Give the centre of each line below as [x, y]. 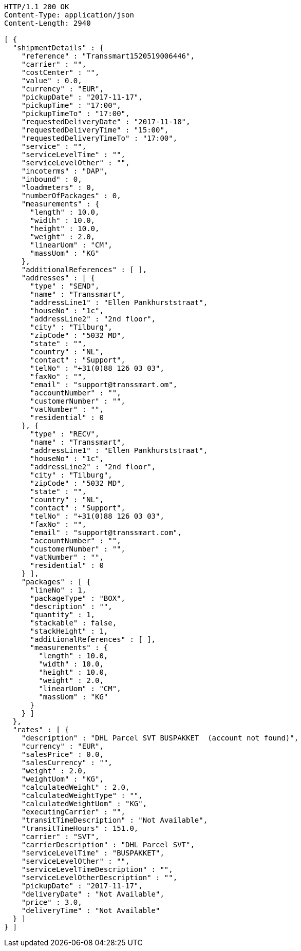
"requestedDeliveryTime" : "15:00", [95, 130]
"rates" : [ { [41, 730]
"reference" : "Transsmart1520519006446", [108, 56]
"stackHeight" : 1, [69, 631]
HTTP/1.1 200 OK [37, 7]
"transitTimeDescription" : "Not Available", [115, 820]
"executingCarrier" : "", [73, 812]
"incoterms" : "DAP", [65, 171]
